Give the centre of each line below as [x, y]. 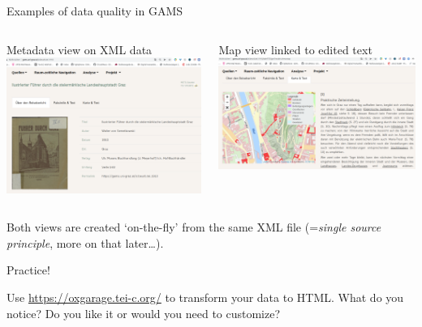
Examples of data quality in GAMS [95, 11]
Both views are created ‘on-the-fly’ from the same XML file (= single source [194, 227]
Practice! [28, 270]
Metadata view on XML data [80, 49]
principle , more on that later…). [85, 242]
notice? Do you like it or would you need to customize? [144, 313]
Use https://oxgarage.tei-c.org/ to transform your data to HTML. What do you [205, 297]
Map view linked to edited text [295, 49]
